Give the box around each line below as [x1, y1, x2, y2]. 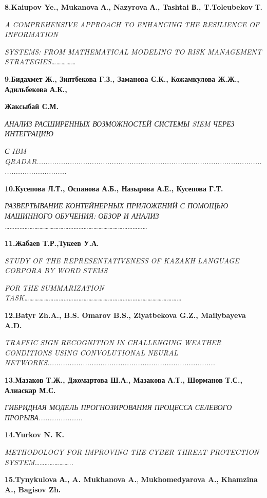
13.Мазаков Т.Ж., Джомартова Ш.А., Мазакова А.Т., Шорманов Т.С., [5, 375, 242, 385]
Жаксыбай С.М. [5, 101, 59, 112]
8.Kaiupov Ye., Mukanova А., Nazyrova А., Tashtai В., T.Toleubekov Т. [5, 2, 263, 12]
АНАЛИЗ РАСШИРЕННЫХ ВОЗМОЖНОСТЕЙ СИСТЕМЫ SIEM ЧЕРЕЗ [5, 118, 235, 129]
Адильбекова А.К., [5, 83, 67, 94]
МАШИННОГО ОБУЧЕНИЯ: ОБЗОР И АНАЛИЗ [5, 210, 159, 221]
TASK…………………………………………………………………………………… [5, 292, 182, 303]
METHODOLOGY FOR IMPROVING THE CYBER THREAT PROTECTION [5, 447, 259, 457]
